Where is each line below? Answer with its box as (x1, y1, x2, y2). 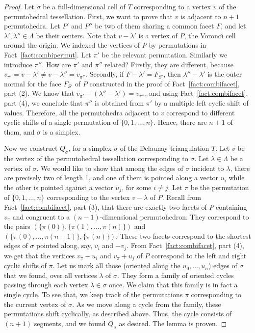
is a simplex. (43, 126, 80, 137)
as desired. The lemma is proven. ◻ (119, 318, 227, 328)
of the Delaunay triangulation (120, 143, 209, 153)
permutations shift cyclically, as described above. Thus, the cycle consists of (4, 308, 232, 319)
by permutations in (149, 40, 206, 50)
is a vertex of (138, 30, 178, 40)
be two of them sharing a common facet (95, 21, 214, 31)
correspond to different (166, 107, 235, 117)
